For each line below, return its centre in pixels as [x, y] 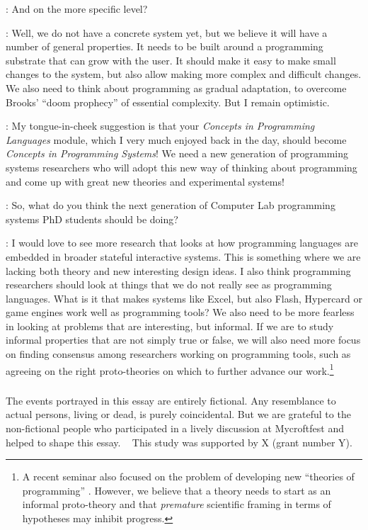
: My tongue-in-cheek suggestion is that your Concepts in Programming [160, 126]
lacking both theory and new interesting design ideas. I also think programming [178, 270]
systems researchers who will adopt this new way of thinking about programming [182, 167]
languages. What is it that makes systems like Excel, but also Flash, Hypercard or [184, 298]
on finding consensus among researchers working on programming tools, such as [178, 354]
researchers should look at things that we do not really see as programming [169, 284]
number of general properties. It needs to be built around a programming [165, 46]
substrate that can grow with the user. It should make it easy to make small [171, 60]
